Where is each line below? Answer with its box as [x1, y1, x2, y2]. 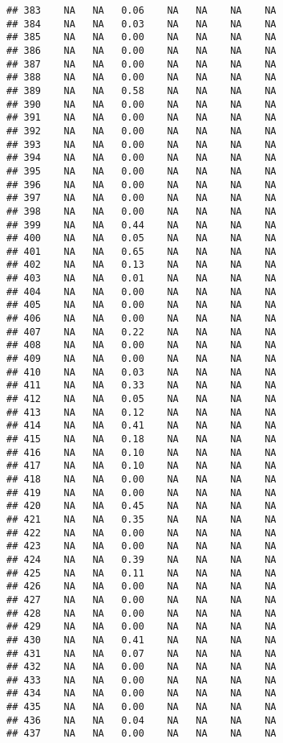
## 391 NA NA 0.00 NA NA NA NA [6, 112, 277, 124]
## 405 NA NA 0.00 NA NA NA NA [6, 299, 277, 311]
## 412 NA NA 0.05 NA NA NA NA [6, 393, 277, 405]
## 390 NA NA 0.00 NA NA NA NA [6, 98, 277, 110]
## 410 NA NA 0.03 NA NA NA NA [6, 366, 277, 378]
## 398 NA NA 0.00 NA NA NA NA [6, 205, 277, 217]
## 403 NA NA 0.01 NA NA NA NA [6, 273, 277, 285]
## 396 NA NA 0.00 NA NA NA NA [6, 179, 277, 191]
